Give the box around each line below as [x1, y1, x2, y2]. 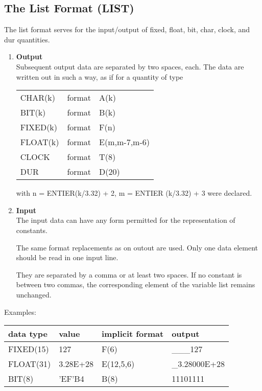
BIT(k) [20, 106, 46, 119]
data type [8, 328, 47, 340]
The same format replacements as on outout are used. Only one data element [16, 242, 258, 252]
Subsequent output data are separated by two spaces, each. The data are [16, 61, 244, 72]
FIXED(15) [8, 343, 49, 355]
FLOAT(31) [8, 358, 51, 370]
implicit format [101, 328, 164, 340]
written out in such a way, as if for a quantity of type [16, 71, 183, 82]
